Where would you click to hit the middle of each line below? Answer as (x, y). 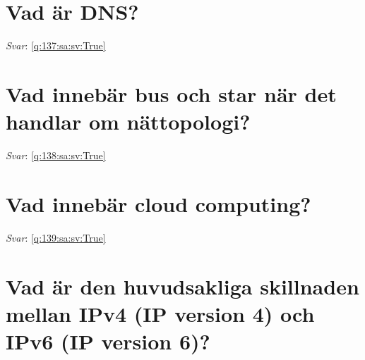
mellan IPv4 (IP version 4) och (160, 313)
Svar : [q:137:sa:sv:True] (56, 45)
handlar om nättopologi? (128, 122)
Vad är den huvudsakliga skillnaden (182, 286)
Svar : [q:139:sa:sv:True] (56, 237)
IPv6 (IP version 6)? (108, 341)
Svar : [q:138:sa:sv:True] (56, 155)
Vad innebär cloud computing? (158, 203)
